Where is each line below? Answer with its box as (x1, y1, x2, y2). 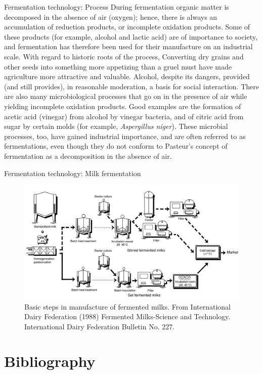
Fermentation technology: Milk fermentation (4, 167, 141, 178)
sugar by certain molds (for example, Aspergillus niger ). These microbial (4, 121, 228, 131)
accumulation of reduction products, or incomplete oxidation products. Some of (4, 21, 250, 32)
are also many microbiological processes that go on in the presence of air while (4, 91, 247, 101)
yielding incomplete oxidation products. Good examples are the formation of (4, 100, 241, 111)
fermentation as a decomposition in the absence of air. (4, 150, 172, 161)
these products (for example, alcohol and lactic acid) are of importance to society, (4, 31, 257, 42)
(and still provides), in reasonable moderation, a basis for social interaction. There (4, 81, 259, 91)
